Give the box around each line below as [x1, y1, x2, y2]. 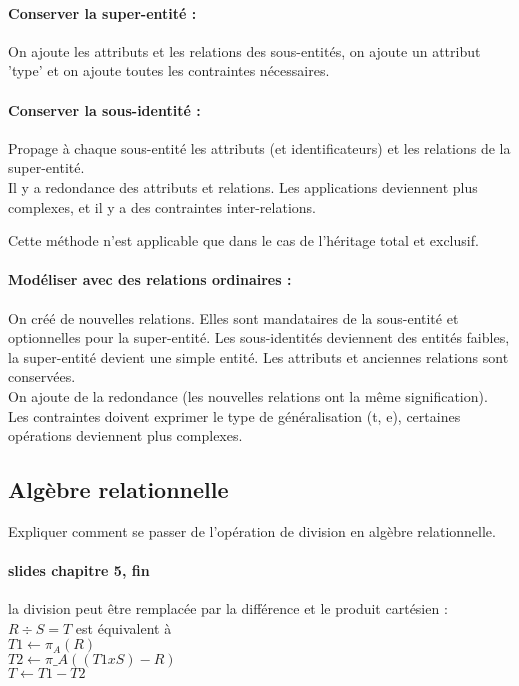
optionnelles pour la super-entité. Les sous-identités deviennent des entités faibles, [8, 327, 510, 348]
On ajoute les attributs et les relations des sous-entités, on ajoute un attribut [8, 40, 481, 61]
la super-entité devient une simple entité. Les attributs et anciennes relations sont [8, 346, 509, 367]
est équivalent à [75, 617, 172, 638]
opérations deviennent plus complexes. [8, 425, 243, 446]
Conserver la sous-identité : [8, 99, 201, 120]
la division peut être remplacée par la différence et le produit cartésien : [8, 598, 448, 619]
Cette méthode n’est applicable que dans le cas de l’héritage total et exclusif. [8, 230, 479, 251]
